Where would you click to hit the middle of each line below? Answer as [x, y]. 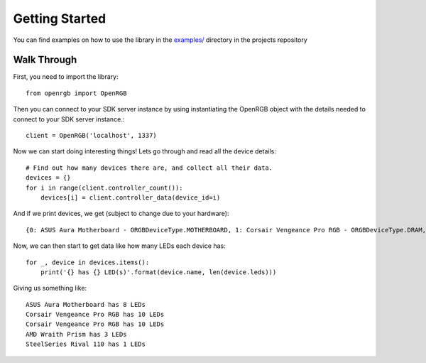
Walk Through [45, 60]
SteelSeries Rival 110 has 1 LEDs [86, 344]
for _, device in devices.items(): [88, 262]
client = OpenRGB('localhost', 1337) [92, 136]
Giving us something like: [50, 288]
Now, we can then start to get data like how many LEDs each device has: [120, 246]
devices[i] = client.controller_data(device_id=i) [130, 197]
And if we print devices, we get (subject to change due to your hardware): [121, 214]
